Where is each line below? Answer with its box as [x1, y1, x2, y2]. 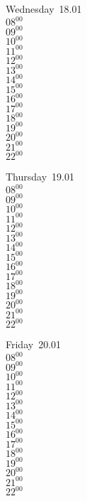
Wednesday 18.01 [6, 1, 82, 16]
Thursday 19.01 [6, 169, 74, 184]
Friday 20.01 [6, 337, 62, 352]
